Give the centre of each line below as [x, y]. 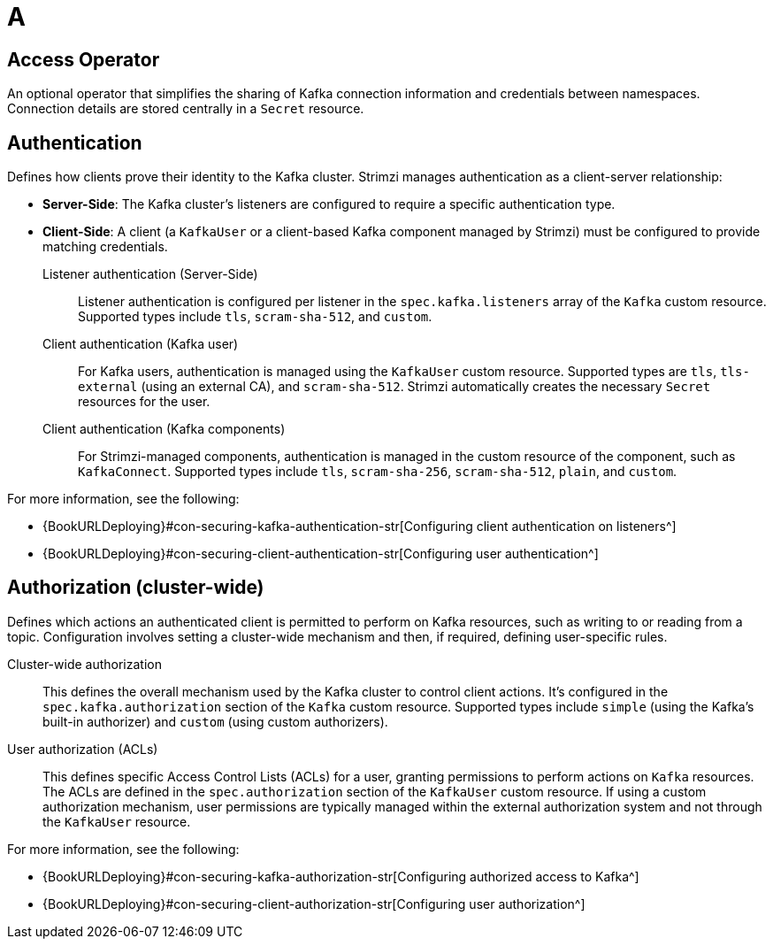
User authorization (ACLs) [83, 749]
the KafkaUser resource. [117, 821]
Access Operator [84, 59]
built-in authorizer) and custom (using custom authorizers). [215, 721]
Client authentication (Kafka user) [141, 344]
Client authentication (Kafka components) [164, 429]
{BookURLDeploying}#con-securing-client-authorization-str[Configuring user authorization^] [314, 904]
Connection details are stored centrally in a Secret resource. [186, 109]
